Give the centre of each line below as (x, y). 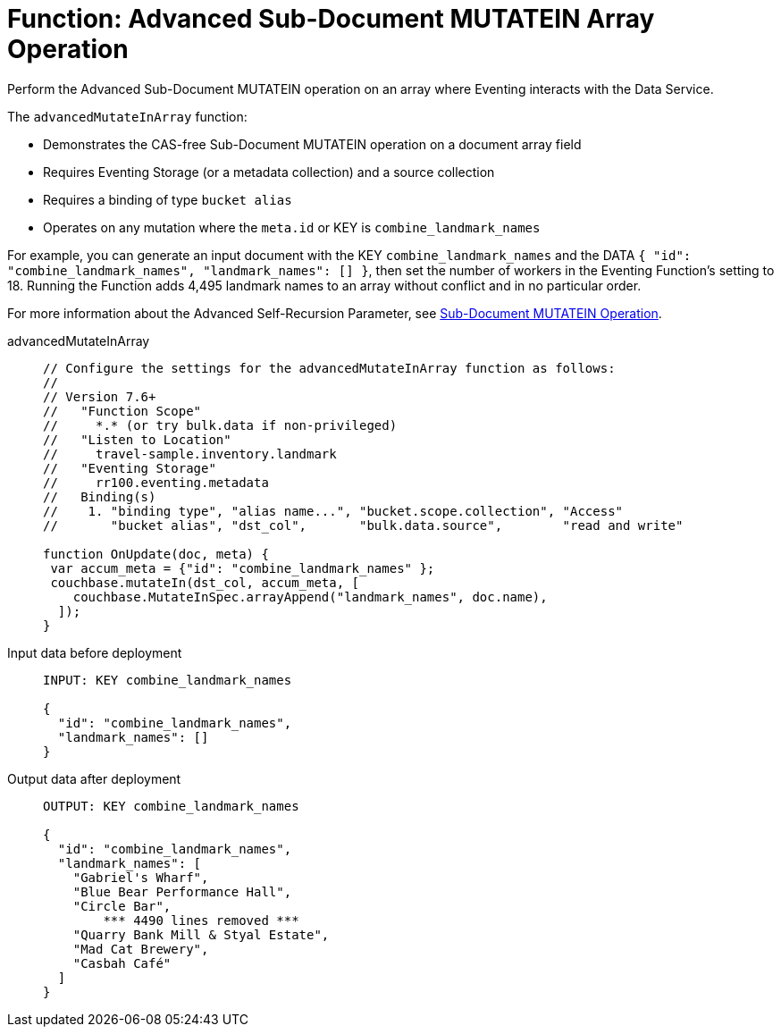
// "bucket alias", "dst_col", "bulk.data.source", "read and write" (363, 525)
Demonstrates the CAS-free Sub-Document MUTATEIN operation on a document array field (312, 144)
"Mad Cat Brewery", (141, 949)
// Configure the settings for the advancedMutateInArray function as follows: (329, 368)
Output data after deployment (94, 778)
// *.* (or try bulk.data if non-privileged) (220, 425)
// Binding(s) (100, 496)
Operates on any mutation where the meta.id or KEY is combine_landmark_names (292, 227)
